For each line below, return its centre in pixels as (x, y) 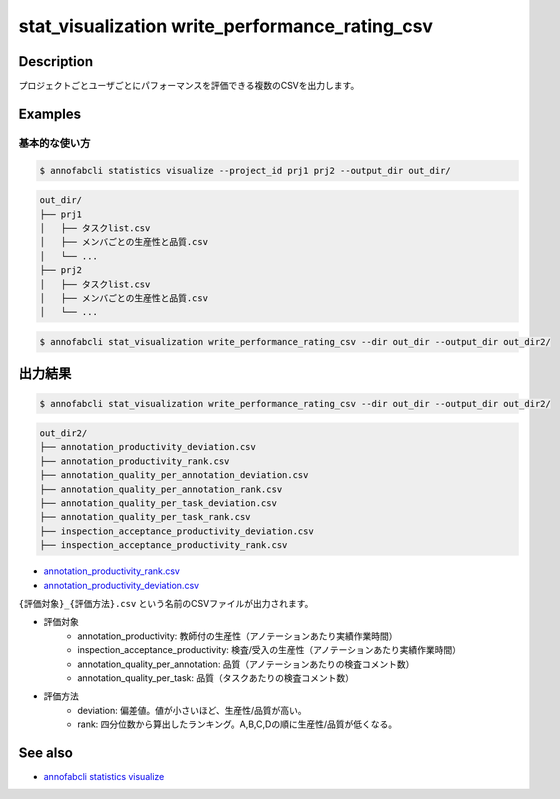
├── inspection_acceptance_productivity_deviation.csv (176, 531)
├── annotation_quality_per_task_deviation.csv (158, 503)
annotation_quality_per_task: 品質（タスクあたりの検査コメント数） (216, 677)
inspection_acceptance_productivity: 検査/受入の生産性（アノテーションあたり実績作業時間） (269, 650)
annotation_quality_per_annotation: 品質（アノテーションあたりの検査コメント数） (246, 664)
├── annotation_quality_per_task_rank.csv (145, 517)
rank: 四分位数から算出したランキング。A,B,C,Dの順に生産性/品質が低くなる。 (237, 724)
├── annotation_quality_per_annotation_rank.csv (161, 489)
